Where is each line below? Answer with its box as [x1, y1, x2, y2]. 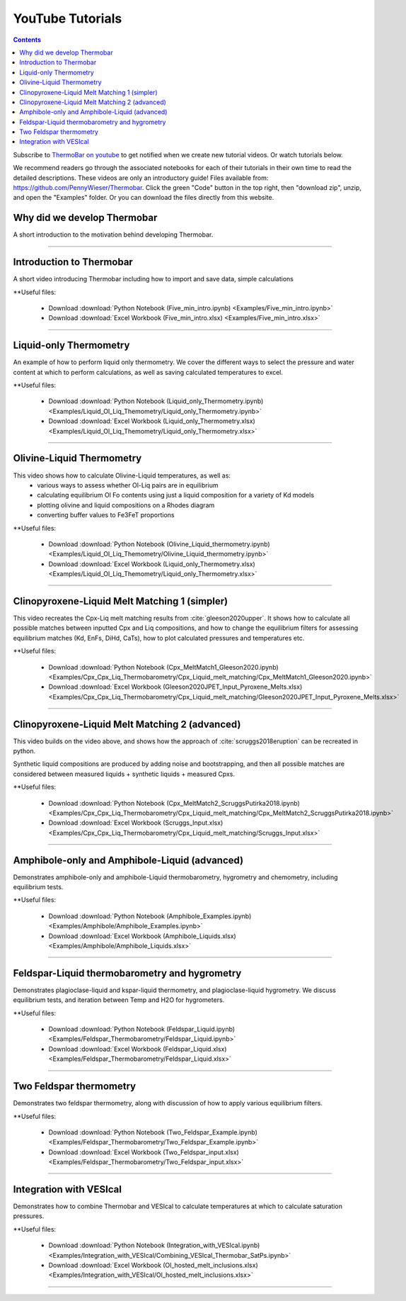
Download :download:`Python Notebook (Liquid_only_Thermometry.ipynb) [48, 397, 264, 405]
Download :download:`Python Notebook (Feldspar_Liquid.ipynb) [48, 1025, 236, 1034]
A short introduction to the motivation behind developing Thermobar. [13, 230, 214, 239]
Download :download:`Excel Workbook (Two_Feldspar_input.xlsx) [48, 1148, 240, 1156]
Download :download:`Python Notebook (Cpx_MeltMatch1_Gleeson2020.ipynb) [48, 663, 279, 671]
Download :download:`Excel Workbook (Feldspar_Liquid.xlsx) [48, 1044, 227, 1053]
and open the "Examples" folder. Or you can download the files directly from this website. [13, 193, 274, 202]
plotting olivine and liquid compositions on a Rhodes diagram [37, 500, 215, 509]
